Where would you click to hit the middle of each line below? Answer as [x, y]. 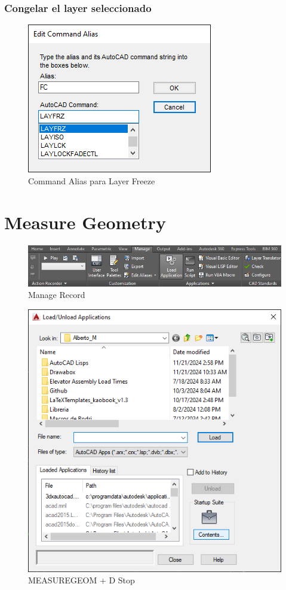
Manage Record [57, 295]
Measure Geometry [85, 222]
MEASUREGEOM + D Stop [82, 580]
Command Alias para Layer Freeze [92, 180]
